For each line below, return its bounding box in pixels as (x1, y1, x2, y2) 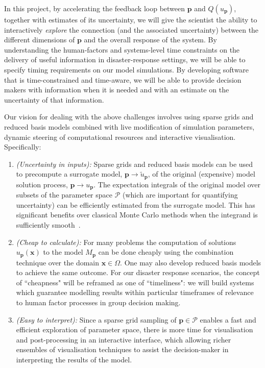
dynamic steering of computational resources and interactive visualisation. (4, 131, 236, 142)
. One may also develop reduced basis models (120, 257, 261, 267)
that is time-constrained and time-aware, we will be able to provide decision (4, 74, 242, 85)
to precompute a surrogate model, (16, 168, 123, 179)
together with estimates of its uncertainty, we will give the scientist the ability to (4, 14, 257, 24)
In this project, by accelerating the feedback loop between (4, 3, 185, 13)
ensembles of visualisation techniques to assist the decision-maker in (16, 344, 229, 355)
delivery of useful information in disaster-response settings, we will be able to (4, 54, 246, 65)
